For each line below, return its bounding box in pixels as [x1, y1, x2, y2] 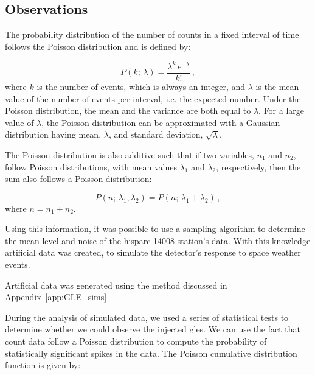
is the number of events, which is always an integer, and [36, 80, 246, 93]
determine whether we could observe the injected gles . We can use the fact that [5, 323, 301, 335]
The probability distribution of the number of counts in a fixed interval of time [5, 28, 299, 41]
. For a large [258, 104, 305, 117]
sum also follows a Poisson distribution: [5, 172, 152, 185]
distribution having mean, [5, 128, 102, 141]
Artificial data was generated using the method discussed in [5, 278, 227, 291]
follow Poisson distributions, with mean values [5, 160, 177, 173]
